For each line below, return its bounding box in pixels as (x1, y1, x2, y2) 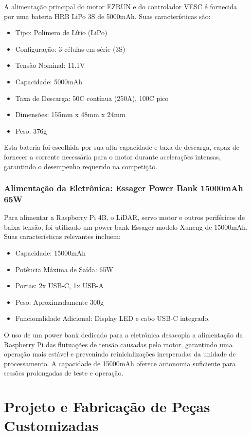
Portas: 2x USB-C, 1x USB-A (15, 280, 104, 291)
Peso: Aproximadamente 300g (15, 297, 104, 307)
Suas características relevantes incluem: (4, 231, 121, 241)
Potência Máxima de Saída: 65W (15, 264, 113, 274)
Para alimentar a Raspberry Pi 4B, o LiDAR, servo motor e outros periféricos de (4, 212, 245, 222)
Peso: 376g (15, 125, 47, 136)
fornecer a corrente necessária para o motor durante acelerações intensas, (4, 151, 221, 161)
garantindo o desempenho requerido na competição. (4, 161, 158, 171)
